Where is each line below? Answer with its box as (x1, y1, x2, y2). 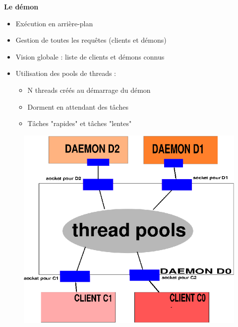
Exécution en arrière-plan (15, 18, 93, 28)
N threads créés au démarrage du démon (27, 84, 151, 95)
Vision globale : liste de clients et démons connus (15, 51, 165, 62)
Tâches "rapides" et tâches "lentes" (27, 118, 132, 129)
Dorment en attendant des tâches (27, 101, 128, 112)
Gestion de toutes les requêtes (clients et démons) (15, 35, 167, 45)
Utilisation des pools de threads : (15, 68, 116, 78)
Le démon (4, 1, 39, 11)
